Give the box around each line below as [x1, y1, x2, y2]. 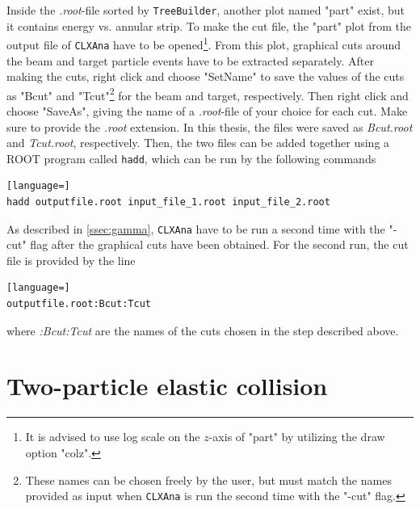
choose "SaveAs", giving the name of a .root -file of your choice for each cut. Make [6, 103, 408, 119]
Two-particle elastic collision [6, 369, 328, 402]
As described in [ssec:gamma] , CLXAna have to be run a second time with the [6, 220, 385, 237]
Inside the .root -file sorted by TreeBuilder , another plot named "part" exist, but [6, 2, 405, 18]
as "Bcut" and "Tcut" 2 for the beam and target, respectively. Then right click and [6, 84, 409, 103]
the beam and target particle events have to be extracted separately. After [6, 52, 374, 69]
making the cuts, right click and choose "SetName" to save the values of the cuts [6, 68, 405, 85]
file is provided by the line [6, 251, 136, 268]
